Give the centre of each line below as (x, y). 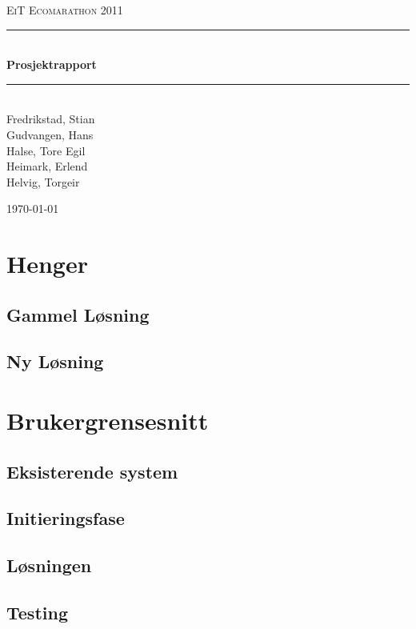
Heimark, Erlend (47, 166)
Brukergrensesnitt (108, 421)
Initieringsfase (66, 518)
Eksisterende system (92, 471)
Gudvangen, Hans (50, 134)
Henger (47, 264)
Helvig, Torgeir (43, 181)
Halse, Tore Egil (46, 150)
